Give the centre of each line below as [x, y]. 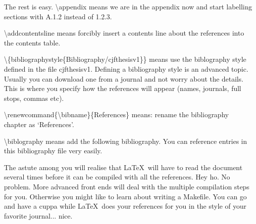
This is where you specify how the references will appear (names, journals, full [123, 88]
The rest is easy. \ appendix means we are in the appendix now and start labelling [128, 6]
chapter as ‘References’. [39, 124]
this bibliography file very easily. [53, 151]
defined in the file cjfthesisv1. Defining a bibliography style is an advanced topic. [126, 68]
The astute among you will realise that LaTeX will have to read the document [123, 167]
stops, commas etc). [34, 98]
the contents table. [32, 42]
